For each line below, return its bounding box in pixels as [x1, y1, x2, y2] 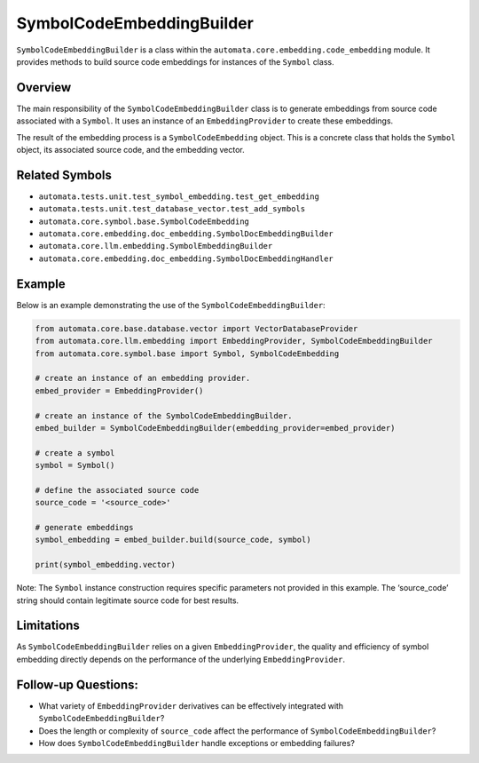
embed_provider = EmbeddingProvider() [35, 385, 204, 395]
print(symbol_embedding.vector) [35, 560, 177, 570]
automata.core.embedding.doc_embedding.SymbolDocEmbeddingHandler [38, 253, 334, 264]
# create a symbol [35, 448, 115, 457]
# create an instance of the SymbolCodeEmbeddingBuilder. [35, 410, 293, 421]
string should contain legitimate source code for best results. [16, 595, 239, 606]
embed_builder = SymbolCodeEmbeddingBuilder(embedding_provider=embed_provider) [35, 423, 396, 433]
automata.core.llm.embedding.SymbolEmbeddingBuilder [38, 241, 273, 251]
